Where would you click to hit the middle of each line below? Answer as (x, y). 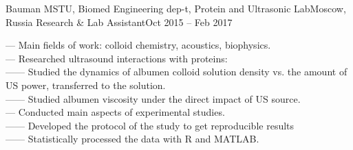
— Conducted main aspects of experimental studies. (115, 112)
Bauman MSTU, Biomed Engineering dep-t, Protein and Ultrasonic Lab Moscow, (176, 8)
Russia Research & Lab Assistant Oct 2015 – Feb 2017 (119, 22)
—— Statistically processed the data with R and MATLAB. (132, 139)
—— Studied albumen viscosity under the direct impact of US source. (153, 98)
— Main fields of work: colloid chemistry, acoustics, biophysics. (138, 45)
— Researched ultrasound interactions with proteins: (117, 58)
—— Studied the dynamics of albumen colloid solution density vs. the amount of (176, 72)
